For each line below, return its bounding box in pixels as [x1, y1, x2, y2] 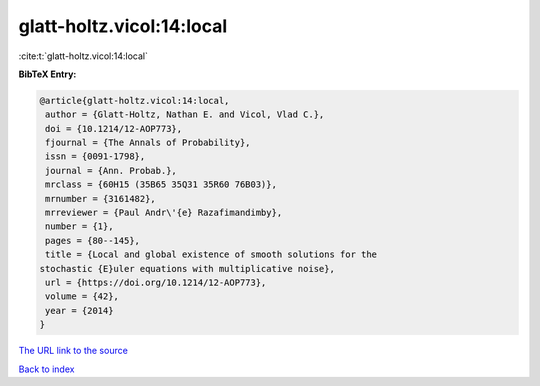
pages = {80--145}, [45, 235, 140, 246]
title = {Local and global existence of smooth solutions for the [45, 249, 378, 260]
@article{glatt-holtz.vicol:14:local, [39, 95, 230, 106]
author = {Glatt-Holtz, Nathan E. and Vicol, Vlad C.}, [45, 109, 325, 120]
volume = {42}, [45, 291, 120, 302]
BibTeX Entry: [18, 68, 77, 80]
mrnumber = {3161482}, [45, 193, 157, 204]
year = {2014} [45, 305, 114, 316]
